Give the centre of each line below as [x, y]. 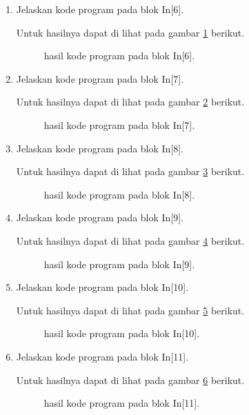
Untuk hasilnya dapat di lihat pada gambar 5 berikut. [130, 310]
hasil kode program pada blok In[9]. [119, 264]
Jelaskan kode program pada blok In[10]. [102, 287]
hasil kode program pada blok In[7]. [119, 124]
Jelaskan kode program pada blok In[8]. [100, 148]
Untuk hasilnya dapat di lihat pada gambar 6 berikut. [130, 379]
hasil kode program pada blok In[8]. [119, 194]
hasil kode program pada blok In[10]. [122, 333]
